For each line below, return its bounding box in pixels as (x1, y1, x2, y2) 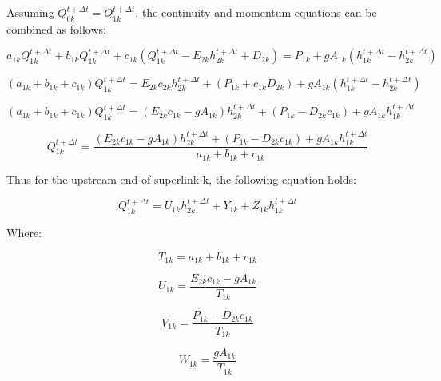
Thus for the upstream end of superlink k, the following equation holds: (6, 170, 356, 187)
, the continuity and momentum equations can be (135, 4, 377, 20)
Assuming (6, 4, 54, 20)
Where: (6, 224, 42, 240)
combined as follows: (6, 20, 106, 37)
